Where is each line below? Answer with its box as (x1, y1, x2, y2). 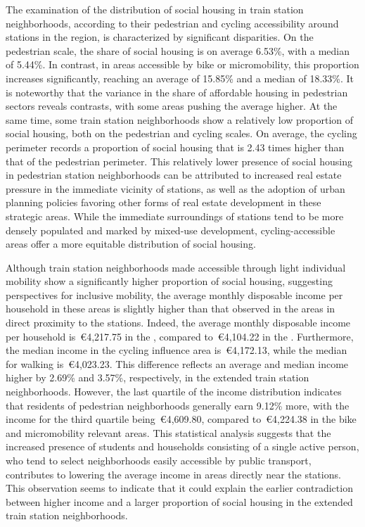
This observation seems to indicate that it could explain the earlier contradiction (6, 481, 353, 495)
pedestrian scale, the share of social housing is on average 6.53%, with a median (6, 43, 350, 58)
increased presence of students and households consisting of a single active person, (6, 439, 359, 454)
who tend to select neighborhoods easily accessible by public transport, (6, 453, 312, 467)
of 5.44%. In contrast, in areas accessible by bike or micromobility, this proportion (6, 57, 359, 72)
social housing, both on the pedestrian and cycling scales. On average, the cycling (6, 126, 357, 141)
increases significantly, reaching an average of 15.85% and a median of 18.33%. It (6, 70, 354, 85)
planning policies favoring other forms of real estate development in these (6, 195, 321, 210)
